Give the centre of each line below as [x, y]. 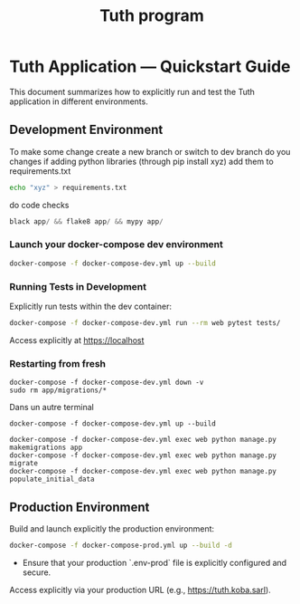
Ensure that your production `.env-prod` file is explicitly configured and [155, 562]
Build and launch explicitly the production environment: [112, 528]
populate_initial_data [52, 479]
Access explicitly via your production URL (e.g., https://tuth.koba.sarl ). [140, 590]
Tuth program [152, 16]
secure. [37, 572]
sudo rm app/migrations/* [58, 390]
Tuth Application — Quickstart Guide [150, 67]
